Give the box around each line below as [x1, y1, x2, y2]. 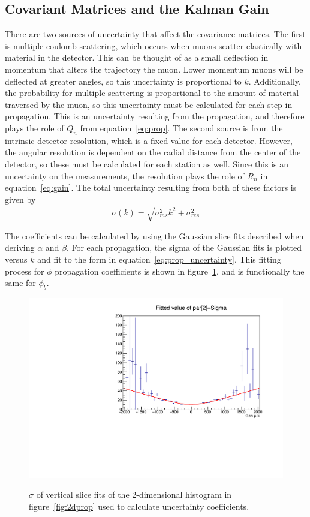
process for [5, 264, 44, 277]
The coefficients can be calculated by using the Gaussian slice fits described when [5, 229, 304, 242]
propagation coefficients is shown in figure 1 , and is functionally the [55, 264, 305, 277]
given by [5, 193, 36, 205]
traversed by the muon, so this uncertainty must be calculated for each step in [5, 98, 293, 110]
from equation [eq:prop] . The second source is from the [80, 121, 283, 134]
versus [5, 253, 28, 266]
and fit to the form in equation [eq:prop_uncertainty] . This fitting [37, 253, 281, 266]
